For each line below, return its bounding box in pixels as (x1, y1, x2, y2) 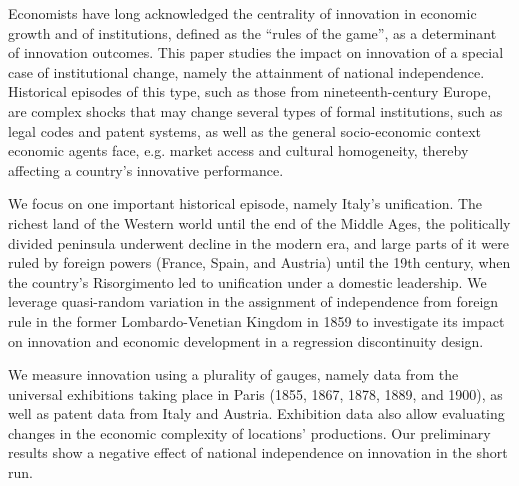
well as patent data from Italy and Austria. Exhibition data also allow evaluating (8, 403, 505, 424)
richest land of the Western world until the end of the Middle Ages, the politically (8, 212, 511, 233)
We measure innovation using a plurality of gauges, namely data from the (8, 364, 459, 385)
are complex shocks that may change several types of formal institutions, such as (8, 100, 503, 121)
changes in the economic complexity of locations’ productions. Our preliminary (8, 422, 491, 443)
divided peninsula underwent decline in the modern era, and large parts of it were (8, 232, 509, 253)
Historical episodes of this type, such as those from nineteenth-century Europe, (8, 81, 492, 102)
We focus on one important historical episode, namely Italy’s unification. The (8, 193, 483, 214)
